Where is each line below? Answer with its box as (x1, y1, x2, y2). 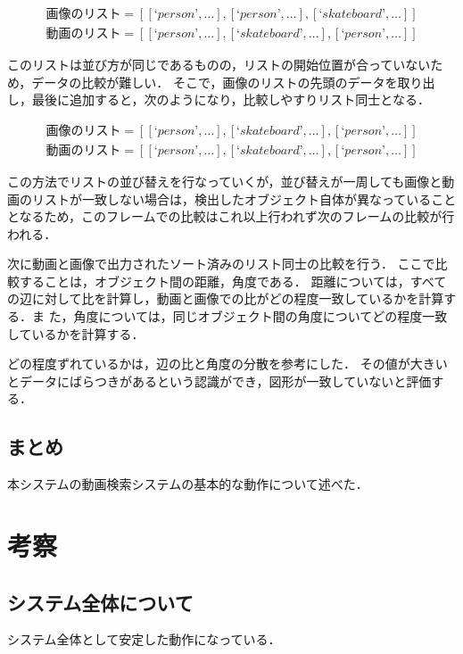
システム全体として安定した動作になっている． (7, 630, 281, 649)
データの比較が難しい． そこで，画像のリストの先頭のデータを (31, 72, 398, 91)
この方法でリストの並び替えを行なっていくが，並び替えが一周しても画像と (7, 171, 442, 190)
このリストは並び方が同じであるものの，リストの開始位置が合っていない (7, 55, 431, 74)
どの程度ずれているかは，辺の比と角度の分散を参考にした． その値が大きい (7, 354, 448, 373)
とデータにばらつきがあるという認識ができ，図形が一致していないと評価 (7, 371, 432, 390)
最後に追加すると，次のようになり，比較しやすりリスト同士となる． (31, 90, 430, 109)
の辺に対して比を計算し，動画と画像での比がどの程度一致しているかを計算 (7, 289, 444, 308)
